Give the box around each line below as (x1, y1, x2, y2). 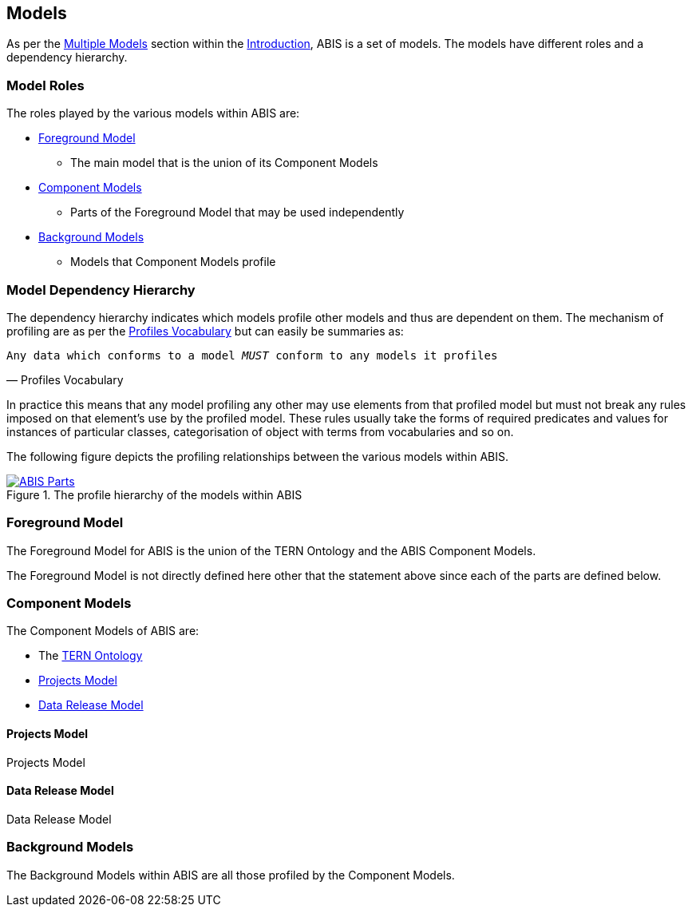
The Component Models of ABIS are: (6, 624, 200, 638)
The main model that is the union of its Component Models (70, 156, 378, 170)
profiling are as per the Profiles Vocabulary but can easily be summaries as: (6, 324, 404, 338)
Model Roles (6, 77, 85, 93)
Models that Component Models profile (70, 255, 276, 269)
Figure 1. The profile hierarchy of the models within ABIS (6, 487, 303, 502)
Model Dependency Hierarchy (6, 281, 196, 298)
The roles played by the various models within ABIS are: (6, 106, 300, 121)
